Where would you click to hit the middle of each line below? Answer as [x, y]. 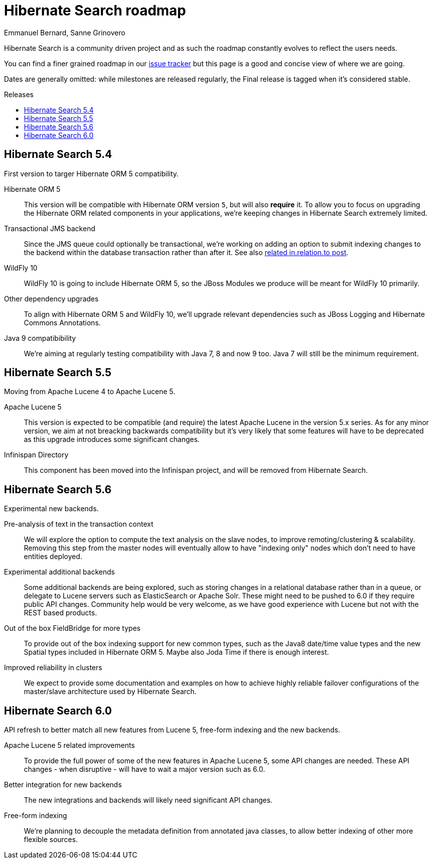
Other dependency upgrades [51, 298]
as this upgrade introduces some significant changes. [112, 439]
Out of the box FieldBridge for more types [72, 628]
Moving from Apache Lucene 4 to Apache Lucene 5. [90, 392]
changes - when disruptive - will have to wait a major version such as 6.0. [145, 769]
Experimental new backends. [52, 509]
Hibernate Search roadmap [95, 10]
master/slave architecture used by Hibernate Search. [110, 692]
